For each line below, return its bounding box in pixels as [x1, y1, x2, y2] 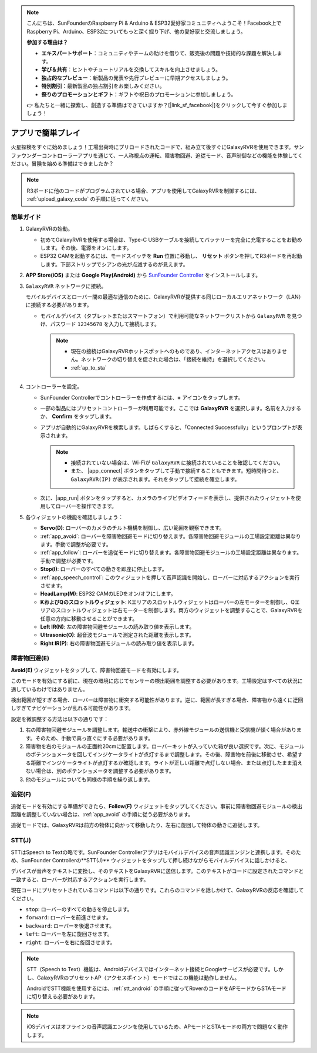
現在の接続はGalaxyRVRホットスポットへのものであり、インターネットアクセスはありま [70, 347, 282, 354]
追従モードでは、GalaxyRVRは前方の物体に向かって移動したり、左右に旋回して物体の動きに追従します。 [11, 822, 263, 829]
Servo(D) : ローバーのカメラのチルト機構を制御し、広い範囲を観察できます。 [40, 524, 225, 532]
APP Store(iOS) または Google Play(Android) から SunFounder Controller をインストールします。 [25, 271, 261, 279]
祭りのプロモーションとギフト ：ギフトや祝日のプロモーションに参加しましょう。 [41, 91, 237, 98]
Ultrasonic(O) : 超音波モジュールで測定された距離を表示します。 [40, 632, 195, 639]
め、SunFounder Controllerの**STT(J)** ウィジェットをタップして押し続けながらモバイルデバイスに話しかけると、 [11, 856, 291, 863]
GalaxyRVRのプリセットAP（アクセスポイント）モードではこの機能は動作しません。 [36, 974, 240, 981]
